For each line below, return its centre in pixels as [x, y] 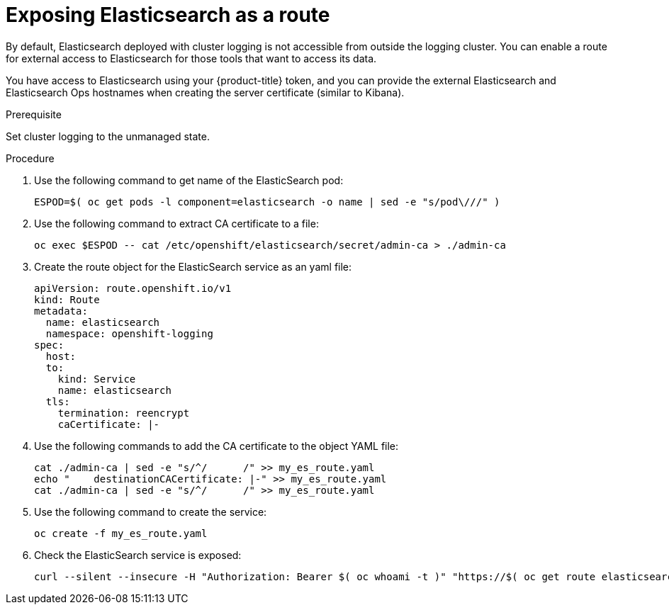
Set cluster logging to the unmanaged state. [108, 136]
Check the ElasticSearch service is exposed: [138, 555]
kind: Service [97, 379]
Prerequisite [34, 114]
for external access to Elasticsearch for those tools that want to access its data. [191, 58]
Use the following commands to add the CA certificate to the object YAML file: [217, 446]
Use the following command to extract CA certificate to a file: [176, 223]
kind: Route [67, 299]
